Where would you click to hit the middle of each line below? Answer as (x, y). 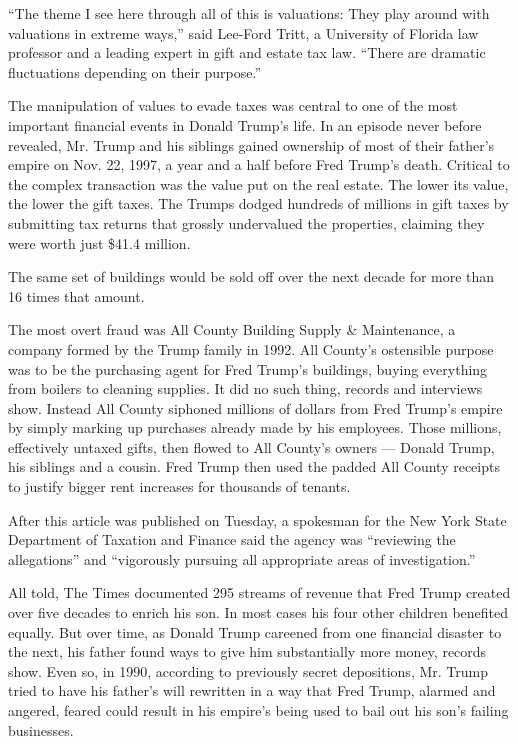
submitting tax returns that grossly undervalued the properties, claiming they (246, 222)
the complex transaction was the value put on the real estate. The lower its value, (258, 183)
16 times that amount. (76, 295)
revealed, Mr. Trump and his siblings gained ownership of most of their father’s (251, 144)
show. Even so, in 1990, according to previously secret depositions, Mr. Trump (248, 670)
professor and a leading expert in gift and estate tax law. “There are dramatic (247, 52)
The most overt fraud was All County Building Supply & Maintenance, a (232, 329)
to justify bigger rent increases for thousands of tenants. (179, 486)
